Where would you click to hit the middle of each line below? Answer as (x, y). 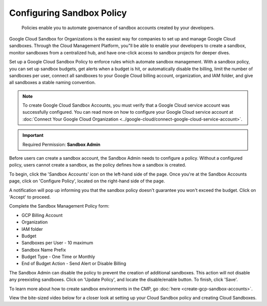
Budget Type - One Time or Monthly (58, 257)
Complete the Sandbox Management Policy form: (59, 206)
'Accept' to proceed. (30, 197)
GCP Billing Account (42, 215)
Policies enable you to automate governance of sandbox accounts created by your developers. (118, 28)
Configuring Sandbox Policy (68, 13)
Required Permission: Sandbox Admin (62, 144)
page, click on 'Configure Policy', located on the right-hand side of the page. (87, 181)
